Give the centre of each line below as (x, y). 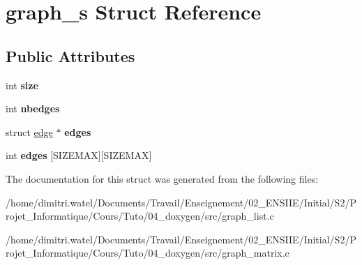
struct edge (29, 131)
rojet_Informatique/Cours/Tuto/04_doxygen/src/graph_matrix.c (148, 253)
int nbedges (33, 108)
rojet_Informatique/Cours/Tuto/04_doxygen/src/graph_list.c (140, 216)
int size (22, 85)
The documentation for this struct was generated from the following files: (162, 178)
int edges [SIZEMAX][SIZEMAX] (79, 155)
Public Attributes (70, 55)
